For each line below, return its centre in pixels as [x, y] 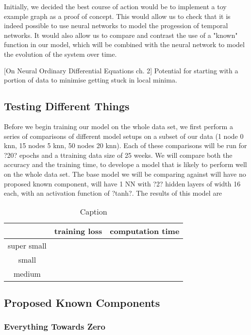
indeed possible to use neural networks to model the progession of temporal [116, 25]
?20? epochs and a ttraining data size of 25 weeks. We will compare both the [118, 155]
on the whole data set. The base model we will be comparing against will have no [125, 174]
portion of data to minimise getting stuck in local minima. [91, 80]
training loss [78, 231]
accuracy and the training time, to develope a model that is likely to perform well [125, 164]
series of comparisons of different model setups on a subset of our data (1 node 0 [124, 136]
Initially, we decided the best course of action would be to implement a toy [115, 6]
